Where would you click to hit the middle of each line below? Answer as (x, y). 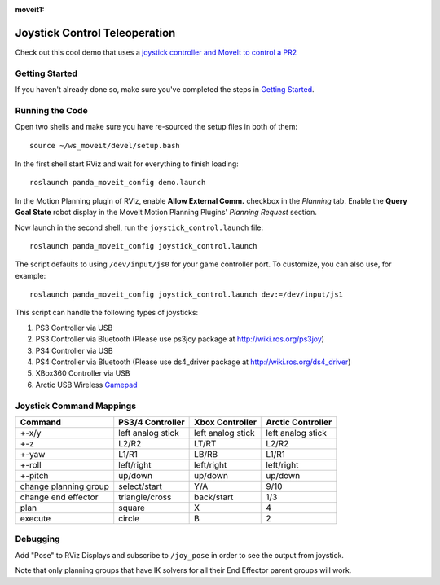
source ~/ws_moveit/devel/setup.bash (105, 145)
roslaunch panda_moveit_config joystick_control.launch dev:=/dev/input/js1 (187, 295)
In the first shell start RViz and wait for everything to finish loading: (127, 164)
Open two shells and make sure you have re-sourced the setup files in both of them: (156, 127)
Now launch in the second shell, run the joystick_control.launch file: (139, 227)
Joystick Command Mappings (76, 406)
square (132, 508)
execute (35, 518)
